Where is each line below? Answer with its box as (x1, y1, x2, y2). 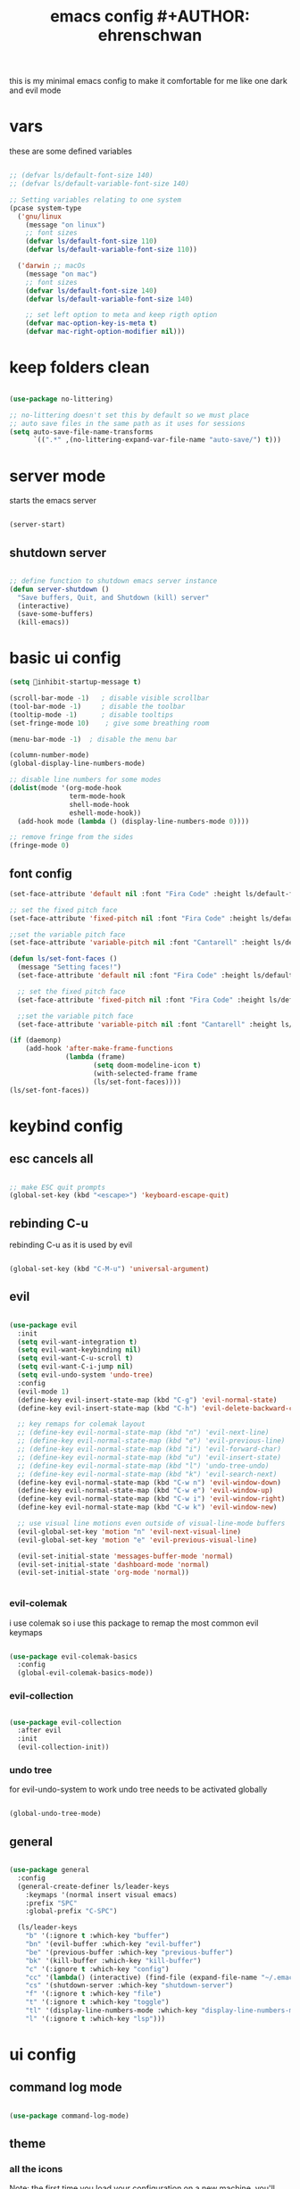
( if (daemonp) (9, 1036, 62, 1045)
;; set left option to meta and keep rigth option (25, 311, 218, 320)
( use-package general (9, 1866, 90, 1875)
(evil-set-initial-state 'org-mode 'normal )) (17, 1569, 190, 1577)
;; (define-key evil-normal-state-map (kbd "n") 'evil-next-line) (17, 1428, 270, 1437)
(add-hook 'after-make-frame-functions (25, 1045, 174, 1053)
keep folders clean (9, 357, 150, 378)
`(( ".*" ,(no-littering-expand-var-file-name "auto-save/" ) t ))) (32, 436, 281, 445)
